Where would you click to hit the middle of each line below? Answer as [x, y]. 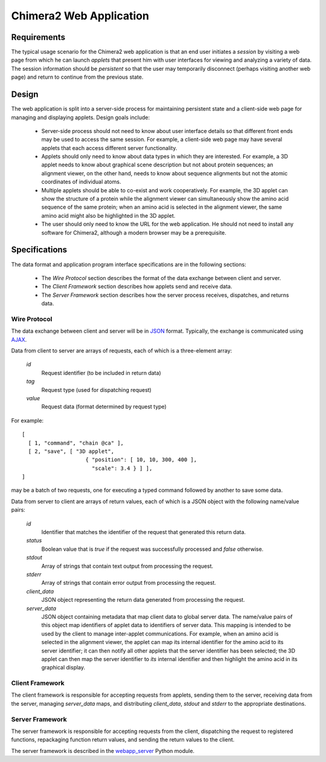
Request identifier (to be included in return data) [101, 373]
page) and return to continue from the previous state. [77, 77]
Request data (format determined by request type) [104, 407]
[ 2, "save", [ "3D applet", [71, 451]
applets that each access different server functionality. [109, 148]
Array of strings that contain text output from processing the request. [127, 566]
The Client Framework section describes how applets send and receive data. [137, 287]
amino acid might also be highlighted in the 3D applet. [108, 215]
